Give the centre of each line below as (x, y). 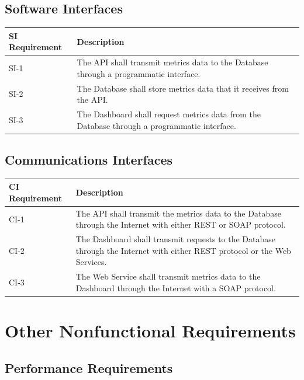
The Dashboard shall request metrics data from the (169, 114)
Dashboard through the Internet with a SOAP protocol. (176, 287)
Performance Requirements (89, 367)
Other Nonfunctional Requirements (150, 331)
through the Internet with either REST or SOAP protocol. (181, 224)
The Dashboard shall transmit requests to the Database (176, 239)
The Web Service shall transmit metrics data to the (168, 276)
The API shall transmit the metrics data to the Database (178, 213)
